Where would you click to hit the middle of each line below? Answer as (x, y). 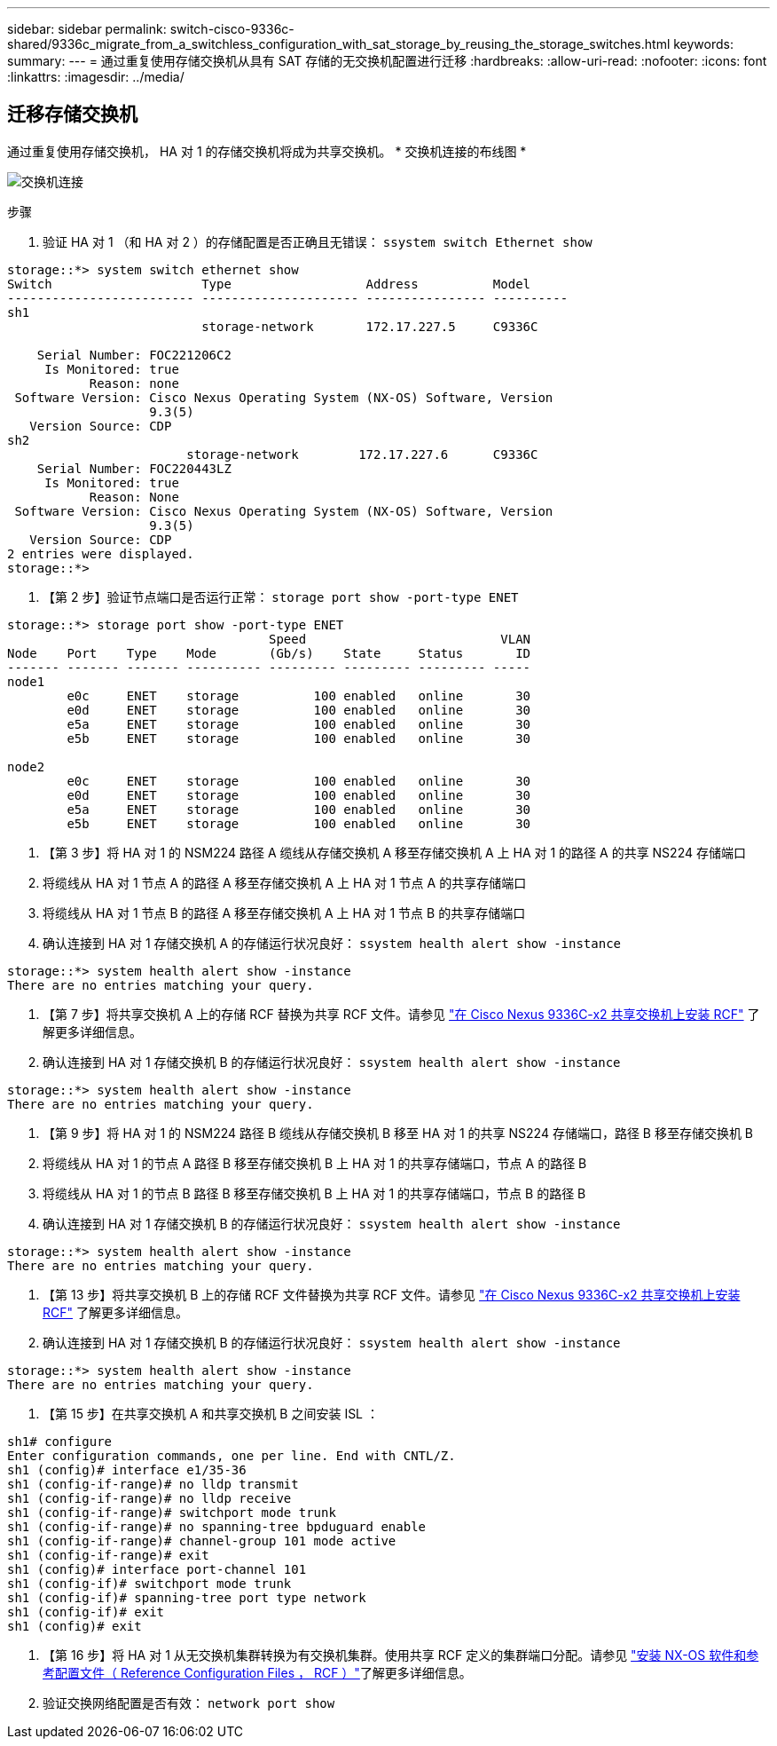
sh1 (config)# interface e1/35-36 (127, 1469)
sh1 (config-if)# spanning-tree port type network (187, 1597)
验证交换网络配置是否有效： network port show (189, 1703)
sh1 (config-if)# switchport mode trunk (149, 1583)
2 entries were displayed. (101, 553)
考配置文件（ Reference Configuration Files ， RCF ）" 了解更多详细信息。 (257, 1672)
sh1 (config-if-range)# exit (108, 1555)
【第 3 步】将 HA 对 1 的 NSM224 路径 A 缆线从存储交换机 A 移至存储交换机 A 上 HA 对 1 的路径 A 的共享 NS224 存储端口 (394, 852)
